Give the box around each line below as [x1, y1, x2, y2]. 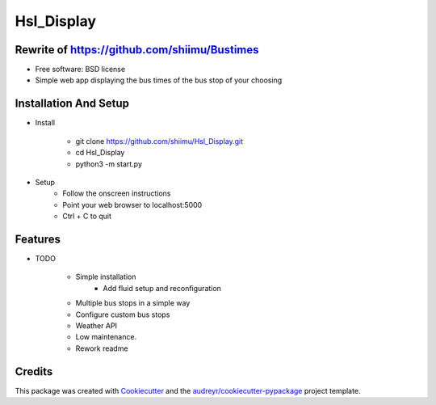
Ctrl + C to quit [62, 211, 112, 221]
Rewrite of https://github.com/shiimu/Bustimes [15, 43, 259, 57]
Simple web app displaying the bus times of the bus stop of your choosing [35, 75, 283, 85]
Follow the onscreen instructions [62, 188, 171, 198]
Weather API [75, 320, 117, 331]
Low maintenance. [75, 332, 137, 342]
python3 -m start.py [75, 158, 143, 169]
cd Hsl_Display [75, 148, 125, 158]
